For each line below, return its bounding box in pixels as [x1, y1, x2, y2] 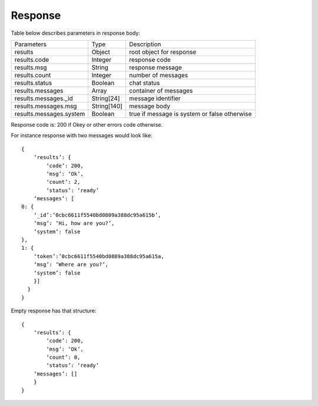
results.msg [14, 63, 47, 71]
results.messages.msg [14, 102, 77, 110]
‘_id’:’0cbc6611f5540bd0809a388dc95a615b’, [33, 212, 161, 218]
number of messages [129, 71, 188, 79]
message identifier [129, 94, 181, 103]
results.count [14, 71, 51, 79]
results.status [14, 78, 52, 87]
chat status [129, 78, 160, 87]
